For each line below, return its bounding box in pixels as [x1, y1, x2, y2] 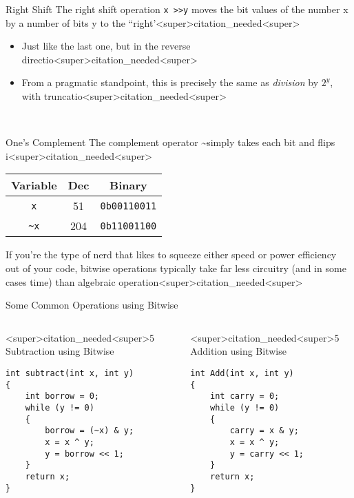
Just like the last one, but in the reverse [21, 39, 191, 53]
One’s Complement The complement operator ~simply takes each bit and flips [6, 135, 335, 149]
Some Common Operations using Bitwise [6, 298, 178, 312]
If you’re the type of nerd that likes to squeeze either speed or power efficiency [6, 247, 337, 262]
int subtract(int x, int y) [6, 368, 134, 378]
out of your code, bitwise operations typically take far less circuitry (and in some [6, 261, 346, 275]
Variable [11, 177, 57, 194]
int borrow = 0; [25, 391, 100, 402]
